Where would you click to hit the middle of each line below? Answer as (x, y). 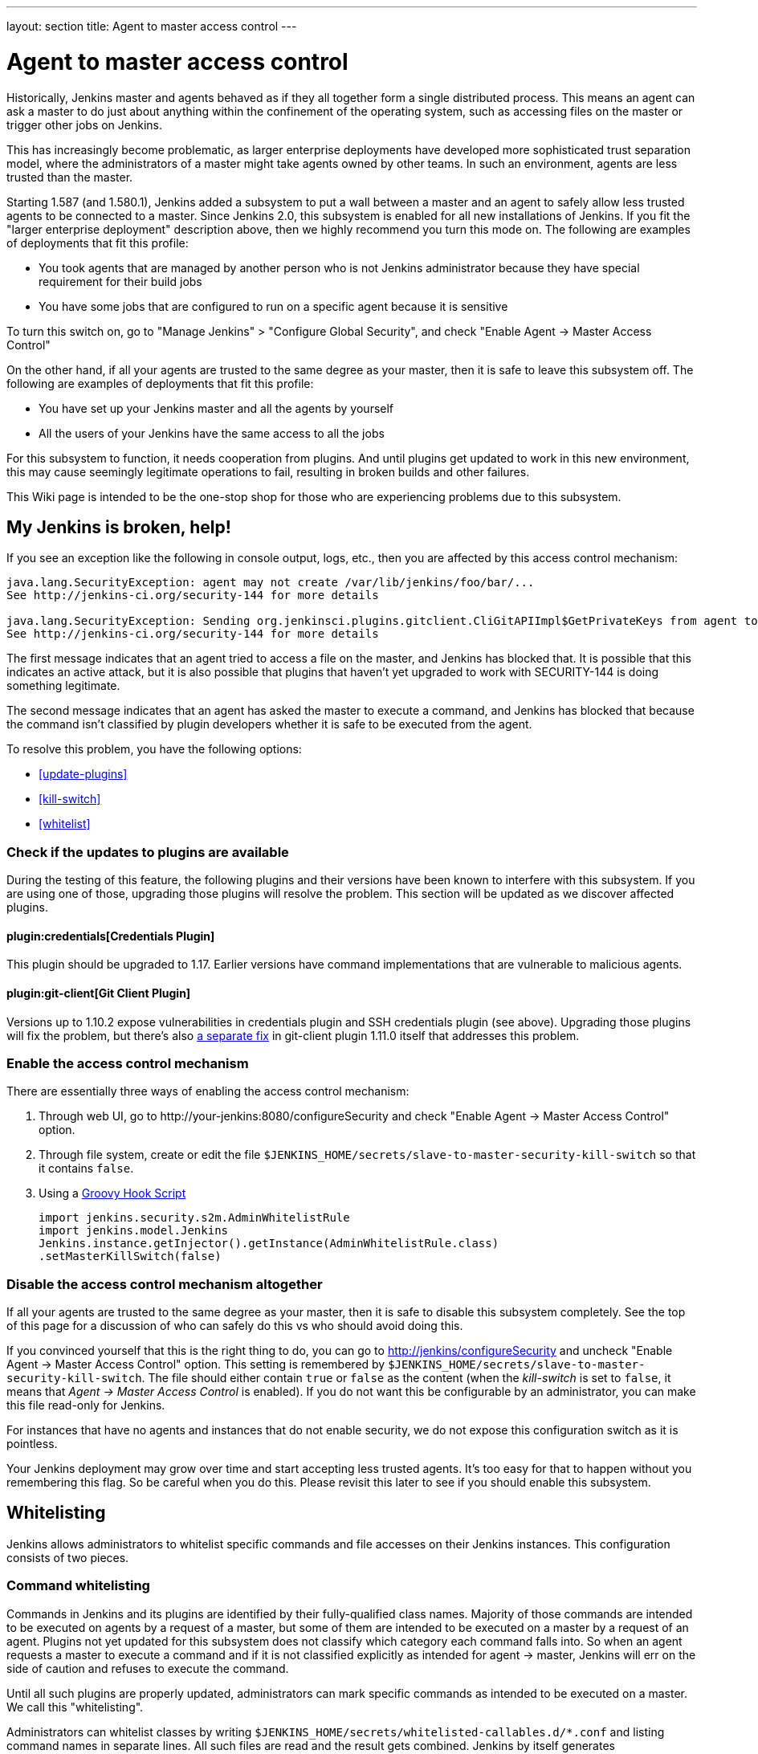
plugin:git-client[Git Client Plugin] (99, 993)
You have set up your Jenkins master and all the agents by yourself (216, 408)
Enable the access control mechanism (128, 1063)
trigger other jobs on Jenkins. (85, 124)
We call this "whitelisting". (75, 1707)
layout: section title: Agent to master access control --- (152, 26)
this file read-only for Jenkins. (86, 1405)
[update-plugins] (83, 774)
